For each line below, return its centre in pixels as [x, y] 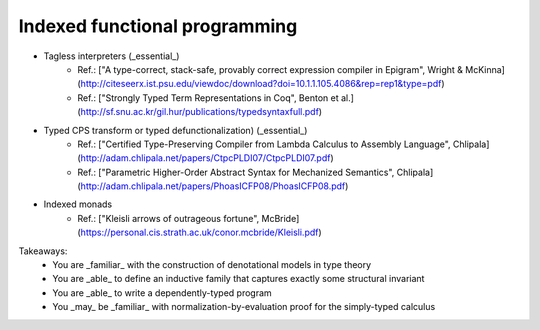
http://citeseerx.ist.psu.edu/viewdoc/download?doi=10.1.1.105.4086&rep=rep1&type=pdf [261, 84]
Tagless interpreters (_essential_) [111, 56]
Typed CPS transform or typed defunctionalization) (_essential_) [175, 130]
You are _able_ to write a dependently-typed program [162, 292]
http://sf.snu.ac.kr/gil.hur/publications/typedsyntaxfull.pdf [200, 112]
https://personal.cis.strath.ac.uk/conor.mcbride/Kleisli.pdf [199, 232]
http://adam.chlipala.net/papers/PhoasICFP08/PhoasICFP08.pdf [213, 186]
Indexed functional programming [158, 26]
